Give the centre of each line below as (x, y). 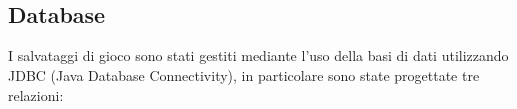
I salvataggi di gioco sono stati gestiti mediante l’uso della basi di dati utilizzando (258, 55)
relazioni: (36, 94)
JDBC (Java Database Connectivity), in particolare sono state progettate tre (244, 74)
